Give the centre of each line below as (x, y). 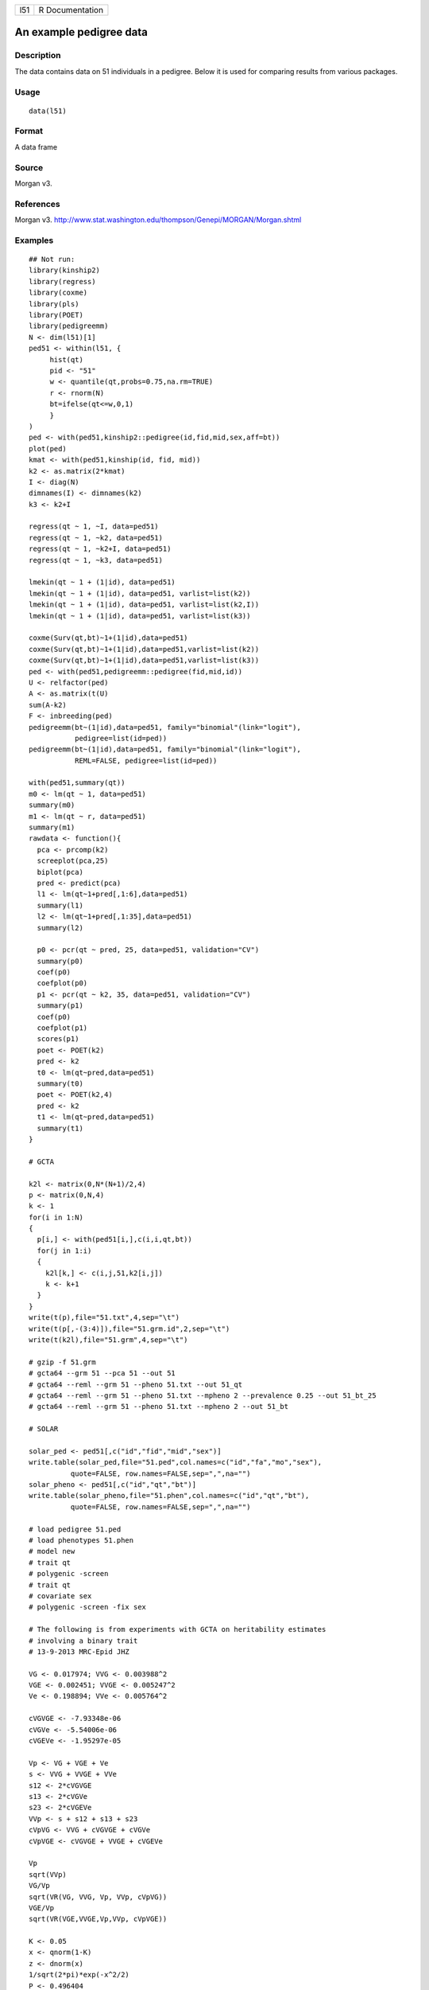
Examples (34, 240)
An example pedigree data (81, 32)
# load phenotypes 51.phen (81, 1541)
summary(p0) (60, 961)
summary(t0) (60, 1084)
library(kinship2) (65, 270)
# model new (52, 1551)
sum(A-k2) (48, 705)
